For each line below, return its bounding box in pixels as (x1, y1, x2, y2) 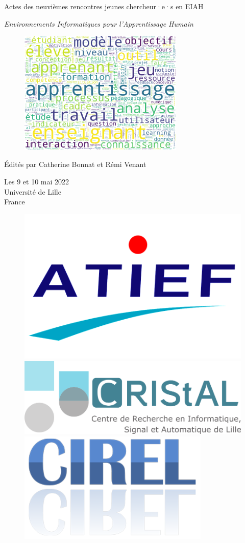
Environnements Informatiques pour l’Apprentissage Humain (4, 18, 193, 29)
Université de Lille (4, 186, 61, 197)
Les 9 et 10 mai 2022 (4, 176, 69, 186)
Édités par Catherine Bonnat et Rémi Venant (4, 159, 146, 170)
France (4, 196, 25, 207)
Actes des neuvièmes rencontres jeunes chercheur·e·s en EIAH (4, 1, 204, 11)
